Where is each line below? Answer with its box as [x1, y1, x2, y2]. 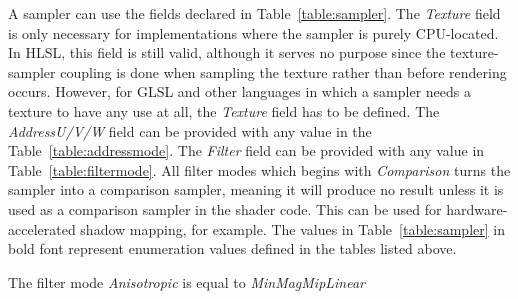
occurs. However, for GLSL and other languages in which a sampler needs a [8, 81, 471, 102]
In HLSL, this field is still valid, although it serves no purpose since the [8, 42, 446, 63]
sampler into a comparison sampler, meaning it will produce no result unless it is [8, 179, 504, 200]
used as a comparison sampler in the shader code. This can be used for [8, 198, 442, 219]
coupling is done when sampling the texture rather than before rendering [60, 61, 507, 82]
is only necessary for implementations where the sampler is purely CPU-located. [8, 22, 499, 43]
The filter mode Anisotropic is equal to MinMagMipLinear [8, 271, 366, 292]
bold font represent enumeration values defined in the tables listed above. [8, 238, 457, 259]
